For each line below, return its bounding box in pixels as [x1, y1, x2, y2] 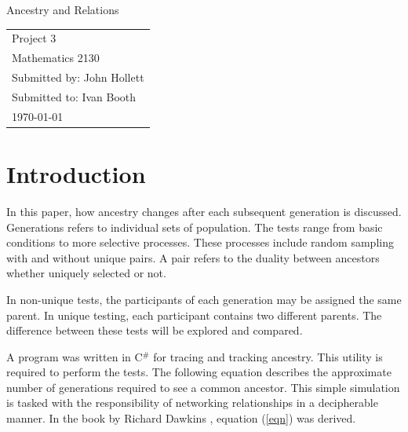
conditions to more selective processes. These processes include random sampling [6, 234, 394, 251]
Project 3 [12, 30, 56, 46]
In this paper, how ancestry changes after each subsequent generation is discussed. [6, 203, 402, 219]
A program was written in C [6, 348, 143, 364]
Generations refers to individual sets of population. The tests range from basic [6, 218, 383, 235]
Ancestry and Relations [6, 2, 119, 17]
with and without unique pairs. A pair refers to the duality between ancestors [6, 249, 380, 265]
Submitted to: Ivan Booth [12, 88, 137, 104]
